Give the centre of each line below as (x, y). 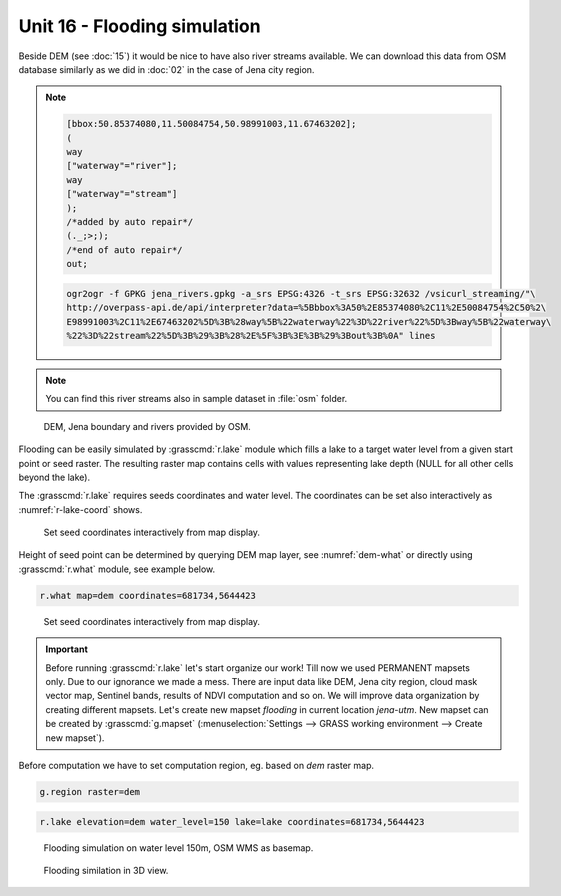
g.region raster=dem (89, 791)
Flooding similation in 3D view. (106, 870)
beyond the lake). (54, 477)
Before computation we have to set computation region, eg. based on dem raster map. (196, 765)
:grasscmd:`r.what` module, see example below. (117, 569)
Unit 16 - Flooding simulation (139, 26)
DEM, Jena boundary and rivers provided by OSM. (147, 426)
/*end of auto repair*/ (125, 249)
